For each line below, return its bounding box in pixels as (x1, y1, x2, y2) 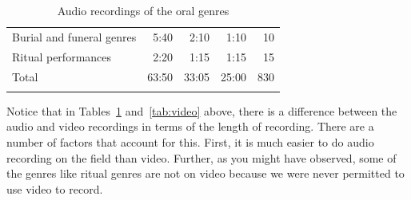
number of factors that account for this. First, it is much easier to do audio (6, 134, 374, 151)
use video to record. (6, 180, 103, 197)
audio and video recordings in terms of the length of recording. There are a (6, 118, 374, 135)
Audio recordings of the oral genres (57, 2, 229, 18)
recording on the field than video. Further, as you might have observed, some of (6, 149, 397, 166)
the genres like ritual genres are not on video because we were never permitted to (6, 165, 405, 182)
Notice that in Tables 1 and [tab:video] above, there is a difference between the (6, 102, 397, 119)
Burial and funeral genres (12, 28, 137, 45)
